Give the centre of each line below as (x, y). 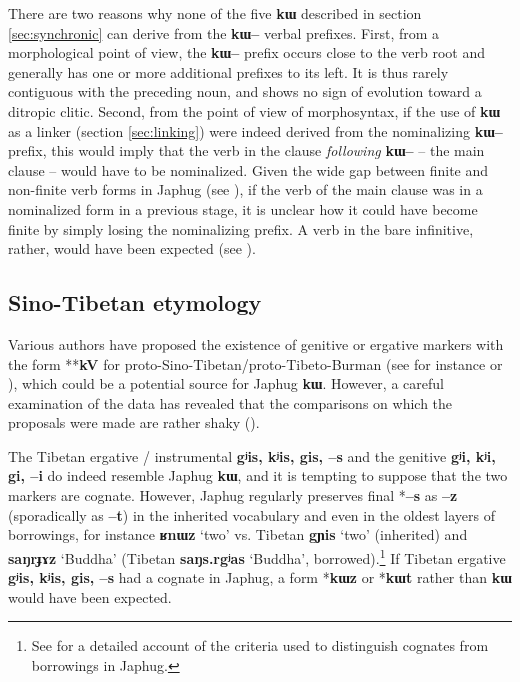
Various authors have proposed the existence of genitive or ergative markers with (256, 343)
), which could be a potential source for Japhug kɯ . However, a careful (226, 383)
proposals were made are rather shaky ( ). (134, 422)
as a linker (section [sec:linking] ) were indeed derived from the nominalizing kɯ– (255, 130)
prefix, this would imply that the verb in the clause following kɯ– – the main (246, 150)
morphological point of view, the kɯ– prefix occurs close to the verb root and (246, 52)
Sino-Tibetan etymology (135, 302)
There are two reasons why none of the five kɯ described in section (215, 13)
